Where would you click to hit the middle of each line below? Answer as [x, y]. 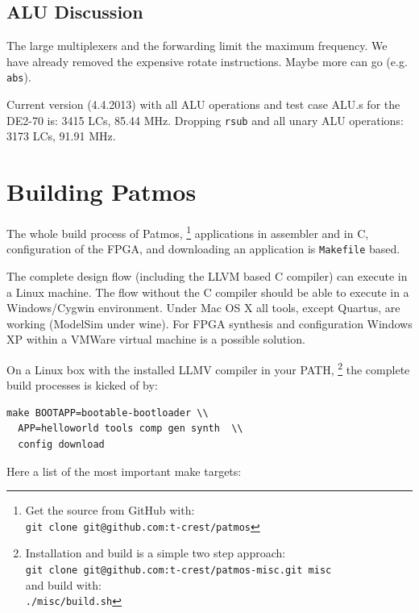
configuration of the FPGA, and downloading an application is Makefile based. [203, 249]
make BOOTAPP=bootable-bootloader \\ [108, 413]
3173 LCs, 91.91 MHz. [61, 136]
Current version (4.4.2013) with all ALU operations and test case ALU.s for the [203, 104]
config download [61, 444]
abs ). [19, 77]
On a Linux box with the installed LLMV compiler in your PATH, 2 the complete [208, 368]
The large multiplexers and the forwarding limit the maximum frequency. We [197, 46]
